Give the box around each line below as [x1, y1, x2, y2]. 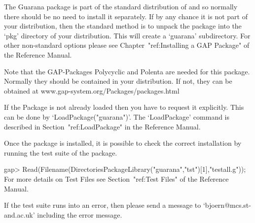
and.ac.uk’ [4, 209, 35, 220]
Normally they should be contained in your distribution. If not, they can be [4, 76, 232, 86]
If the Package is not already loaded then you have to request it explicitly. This [4, 102, 244, 112]
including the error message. [37, 209, 122, 220]
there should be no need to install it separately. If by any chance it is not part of [4, 11, 248, 21]
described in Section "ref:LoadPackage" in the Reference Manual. [4, 121, 201, 131]
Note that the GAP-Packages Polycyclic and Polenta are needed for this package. [4, 66, 250, 76]
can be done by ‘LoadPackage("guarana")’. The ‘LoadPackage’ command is [4, 111, 230, 122]
